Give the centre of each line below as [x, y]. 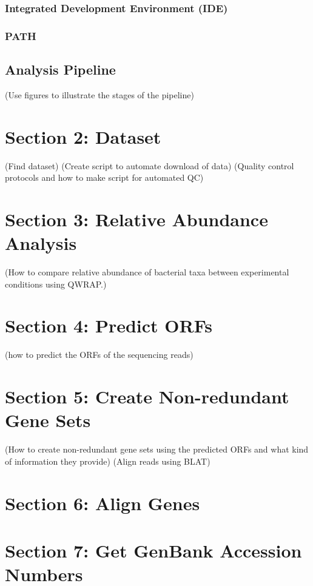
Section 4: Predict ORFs [109, 325]
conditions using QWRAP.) [56, 284]
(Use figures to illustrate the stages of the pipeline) [99, 94]
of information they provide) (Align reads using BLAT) [108, 461]
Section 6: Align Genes [103, 503]
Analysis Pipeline [60, 69]
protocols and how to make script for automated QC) [104, 177]
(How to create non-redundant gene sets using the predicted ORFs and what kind [157, 449]
